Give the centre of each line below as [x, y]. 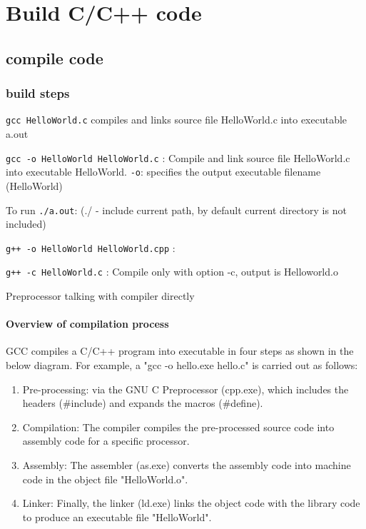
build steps [38, 93]
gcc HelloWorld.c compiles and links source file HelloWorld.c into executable [177, 120]
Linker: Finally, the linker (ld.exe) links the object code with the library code [191, 503]
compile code [55, 57]
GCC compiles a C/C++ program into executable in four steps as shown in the [180, 351]
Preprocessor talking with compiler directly [100, 296]
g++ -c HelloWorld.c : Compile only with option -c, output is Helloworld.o [172, 272]
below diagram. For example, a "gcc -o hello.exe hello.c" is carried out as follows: [182, 365]
